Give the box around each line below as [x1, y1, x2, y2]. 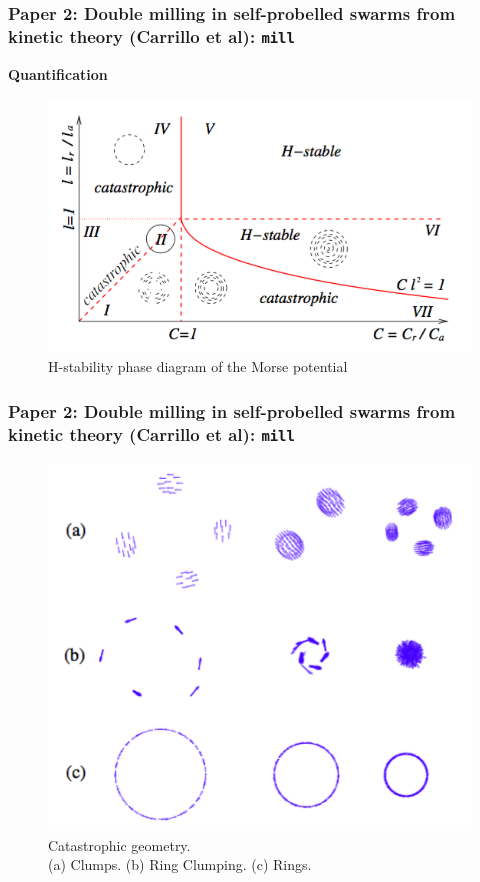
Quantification [8, 63, 108, 84]
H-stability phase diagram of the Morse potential [48, 356, 348, 377]
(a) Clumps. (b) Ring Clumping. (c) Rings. [48, 854, 312, 875]
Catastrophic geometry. [48, 834, 191, 855]
